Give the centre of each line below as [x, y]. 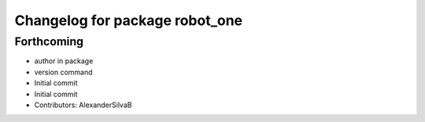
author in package [64, 61]
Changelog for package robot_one [129, 20]
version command [64, 72]
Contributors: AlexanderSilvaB [83, 105]
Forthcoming [49, 41]
